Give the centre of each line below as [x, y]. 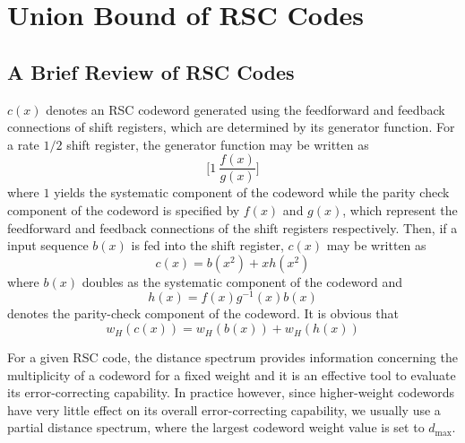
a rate [23, 144]
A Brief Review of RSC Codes [151, 71]
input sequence [48, 245]
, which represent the [400, 210]
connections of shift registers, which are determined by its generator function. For [231, 127]
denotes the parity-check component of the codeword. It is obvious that [203, 313]
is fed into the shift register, [207, 245]
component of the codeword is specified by [124, 210]
